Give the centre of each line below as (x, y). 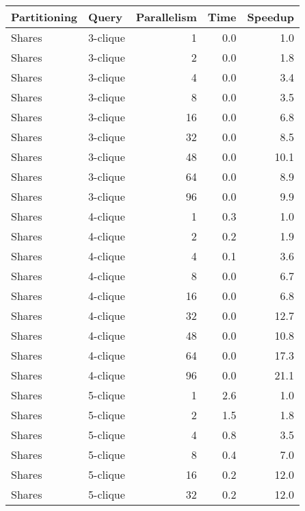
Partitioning (44, 17)
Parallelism (166, 17)
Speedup (270, 17)
